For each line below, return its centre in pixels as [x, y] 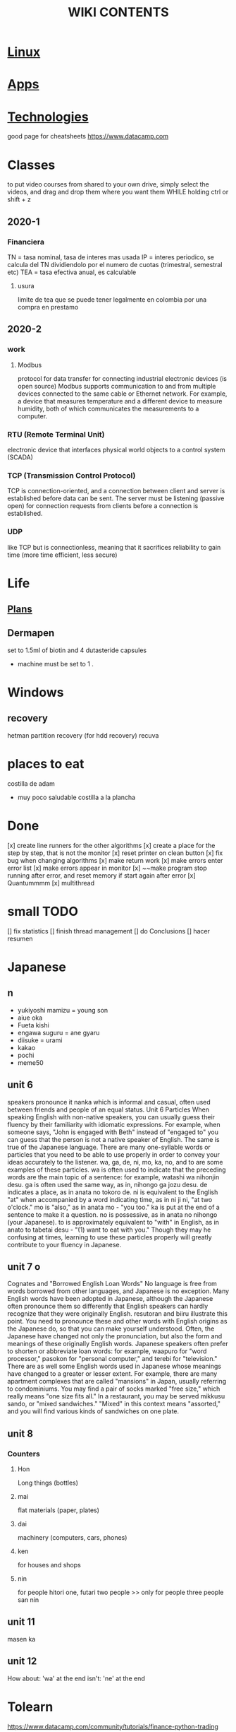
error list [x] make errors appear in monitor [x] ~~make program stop [107, 868]
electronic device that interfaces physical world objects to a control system [116, 449]
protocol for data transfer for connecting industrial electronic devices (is [122, 378]
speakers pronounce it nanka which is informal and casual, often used [109, 1102]
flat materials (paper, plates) [58, 1510]
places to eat [46, 764]
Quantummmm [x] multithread [51, 883]
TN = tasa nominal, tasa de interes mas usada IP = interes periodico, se [111, 257]
